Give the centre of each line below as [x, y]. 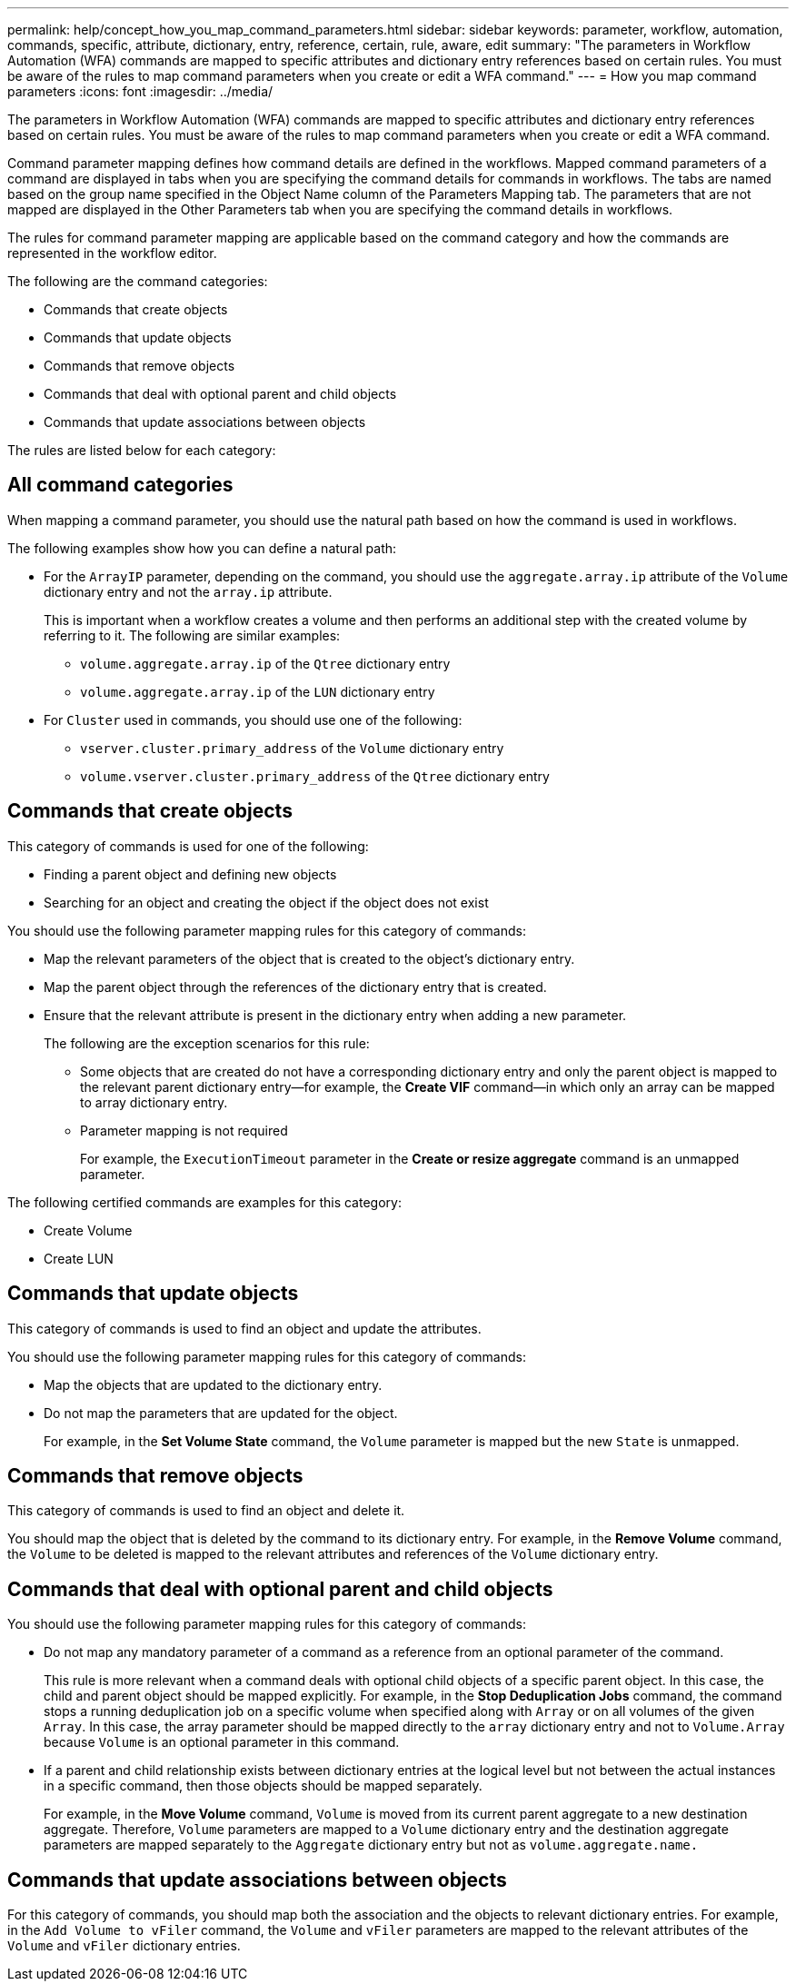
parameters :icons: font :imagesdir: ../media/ [140, 91]
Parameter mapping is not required [184, 1130]
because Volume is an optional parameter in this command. [222, 1742]
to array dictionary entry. [154, 1102]
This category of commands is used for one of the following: [188, 846]
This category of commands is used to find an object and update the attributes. [244, 1328]
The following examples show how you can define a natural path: [202, 548]
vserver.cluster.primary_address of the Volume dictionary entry [292, 748]
